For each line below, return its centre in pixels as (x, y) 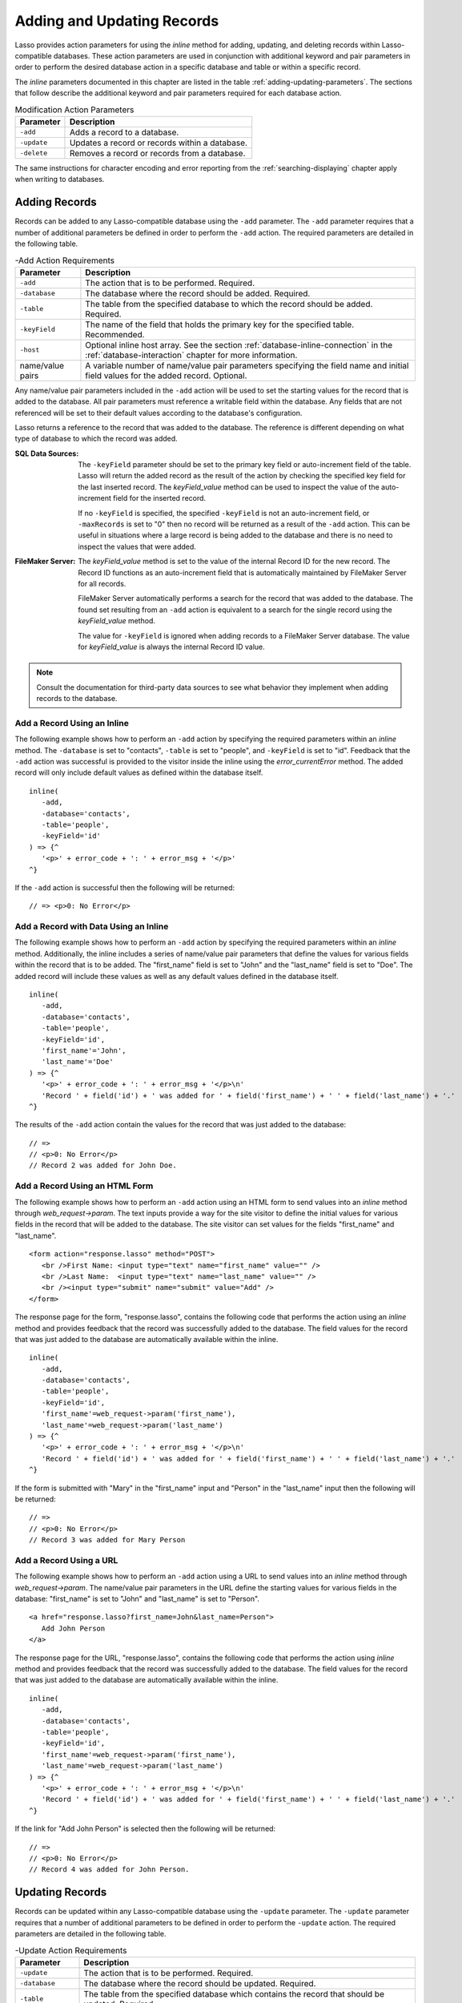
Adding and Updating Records (117, 21)
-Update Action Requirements (71, 1950)
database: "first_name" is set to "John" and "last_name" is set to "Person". (137, 1599)
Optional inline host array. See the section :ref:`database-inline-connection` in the (239, 345)
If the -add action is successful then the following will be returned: (125, 887)
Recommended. (115, 334)
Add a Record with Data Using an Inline (92, 927)
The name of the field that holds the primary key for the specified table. (220, 324)
